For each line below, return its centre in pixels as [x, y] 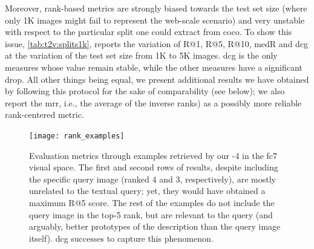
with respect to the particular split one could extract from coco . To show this [149, 32]
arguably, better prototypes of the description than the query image [155, 226]
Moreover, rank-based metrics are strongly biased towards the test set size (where [156, 8]
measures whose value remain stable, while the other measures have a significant [154, 67]
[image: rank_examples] [77, 136]
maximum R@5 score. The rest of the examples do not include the [152, 202]
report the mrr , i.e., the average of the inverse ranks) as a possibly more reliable [153, 102]
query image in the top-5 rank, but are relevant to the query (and [151, 214]
